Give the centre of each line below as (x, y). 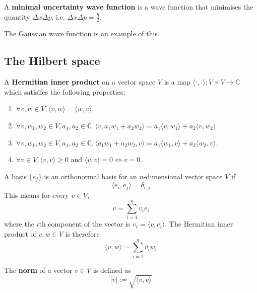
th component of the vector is (85, 224)
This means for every (37, 195)
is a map (177, 82)
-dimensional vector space (183, 176)
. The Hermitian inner (199, 224)
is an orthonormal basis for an (90, 176)
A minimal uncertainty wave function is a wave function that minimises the (129, 7)
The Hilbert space (52, 61)
